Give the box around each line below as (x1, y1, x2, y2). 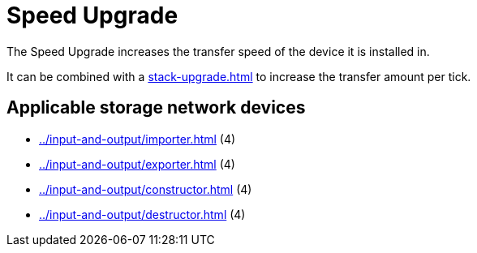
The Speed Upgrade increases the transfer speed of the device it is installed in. (6, 44, 430, 58)
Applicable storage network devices (6, 97, 306, 118)
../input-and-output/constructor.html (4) (39, 182, 252, 196)
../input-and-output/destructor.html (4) (39, 207, 246, 221)
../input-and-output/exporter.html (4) (39, 157, 235, 171)
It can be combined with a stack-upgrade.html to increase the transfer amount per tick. (6, 69, 471, 84)
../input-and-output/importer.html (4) (39, 131, 236, 146)
